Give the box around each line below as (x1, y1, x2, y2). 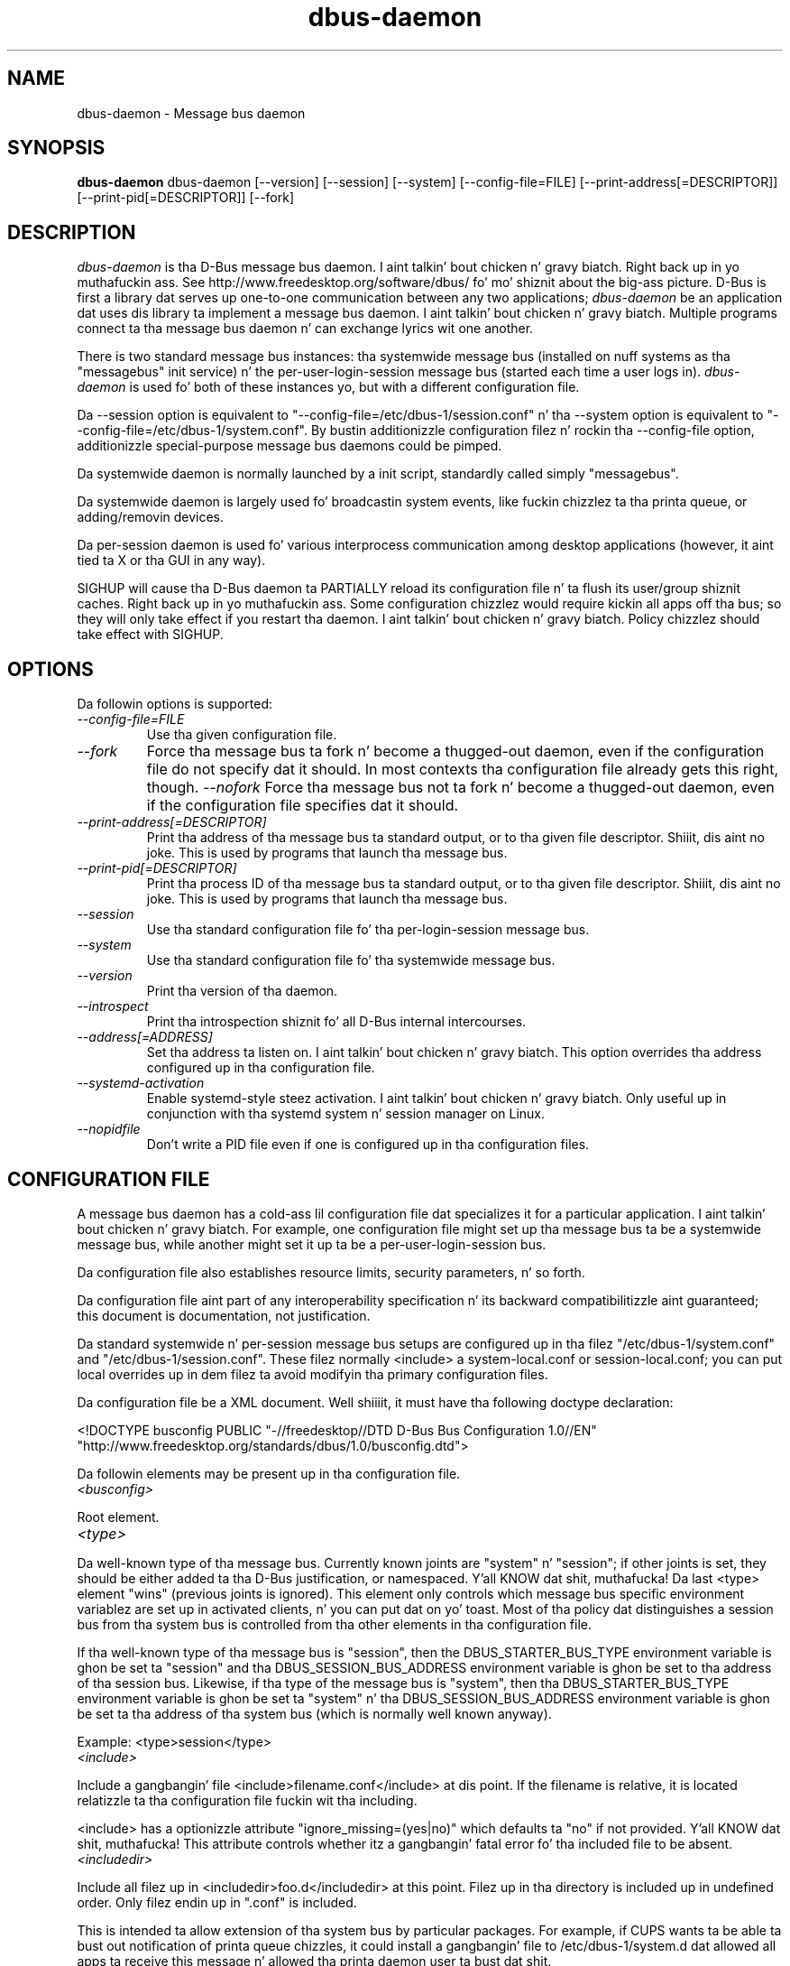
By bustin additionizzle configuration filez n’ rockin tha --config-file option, (310, 422, 755, 439)
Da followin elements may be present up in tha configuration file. (77, 1465, 461, 1481)
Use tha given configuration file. (146, 727, 337, 743)
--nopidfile (77, 1121, 141, 1137)
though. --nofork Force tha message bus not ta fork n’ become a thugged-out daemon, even (146, 778, 775, 797)
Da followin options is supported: (77, 696, 272, 712)
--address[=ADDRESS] (77, 1029, 213, 1045)
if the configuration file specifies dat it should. (146, 796, 459, 815)
